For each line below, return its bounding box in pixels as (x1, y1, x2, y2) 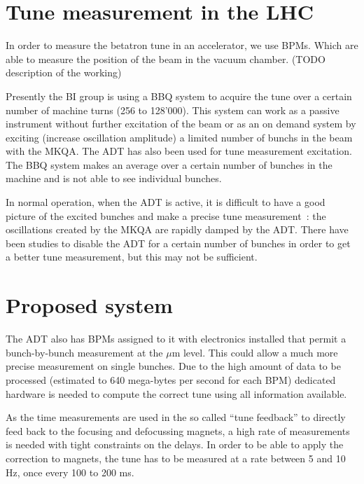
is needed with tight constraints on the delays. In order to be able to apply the (6, 437, 344, 452)
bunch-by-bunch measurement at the (6, 345, 163, 359)
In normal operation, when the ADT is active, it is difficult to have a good (6, 195, 325, 209)
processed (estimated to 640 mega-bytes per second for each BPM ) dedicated (6, 372, 336, 387)
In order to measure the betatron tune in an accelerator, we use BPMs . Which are (6, 38, 358, 53)
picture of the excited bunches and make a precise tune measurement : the (6, 208, 326, 223)
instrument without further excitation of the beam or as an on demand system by (6, 116, 356, 131)
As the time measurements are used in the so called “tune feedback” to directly (6, 410, 346, 424)
